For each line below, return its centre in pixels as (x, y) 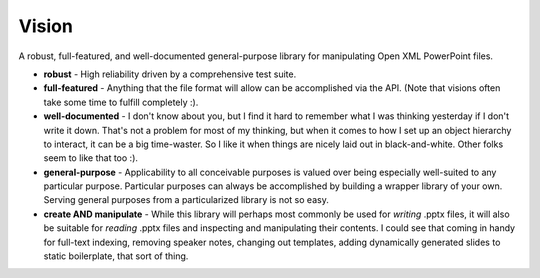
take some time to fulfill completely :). (121, 102)
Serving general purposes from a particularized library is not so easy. (186, 200)
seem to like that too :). (91, 158)
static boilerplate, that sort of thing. (116, 256)
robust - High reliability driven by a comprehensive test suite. (170, 74)
